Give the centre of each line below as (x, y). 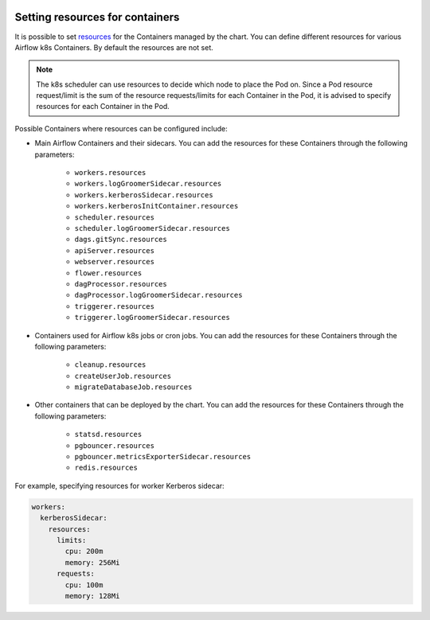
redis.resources (106, 468)
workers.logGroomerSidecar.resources (148, 184)
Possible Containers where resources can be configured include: (121, 128)
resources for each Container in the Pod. (103, 107)
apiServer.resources (115, 250)
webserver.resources (115, 262)
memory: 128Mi (92, 596)
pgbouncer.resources (115, 445)
